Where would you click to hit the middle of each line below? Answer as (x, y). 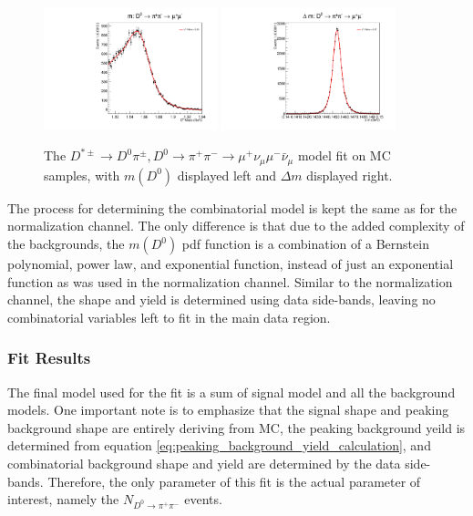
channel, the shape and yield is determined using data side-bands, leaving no (221, 299)
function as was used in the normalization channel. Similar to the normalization (230, 281)
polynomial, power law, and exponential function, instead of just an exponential (231, 264)
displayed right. (350, 175)
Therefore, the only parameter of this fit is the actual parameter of (234, 481)
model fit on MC (344, 155)
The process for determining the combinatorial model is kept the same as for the (232, 207)
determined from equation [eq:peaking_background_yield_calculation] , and (219, 445)
